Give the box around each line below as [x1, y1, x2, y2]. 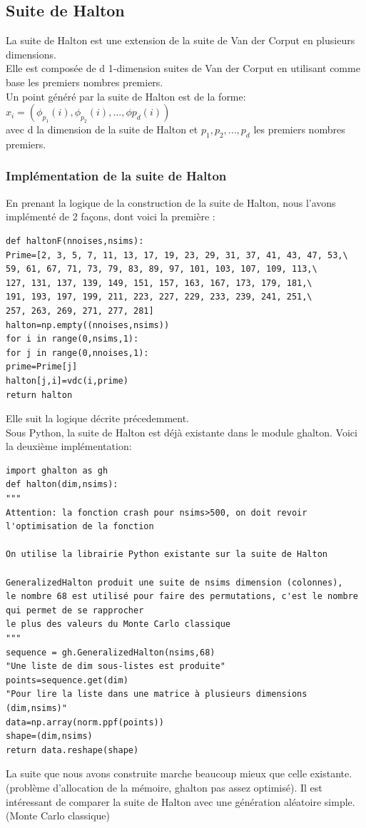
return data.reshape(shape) [6, 745, 139, 755]
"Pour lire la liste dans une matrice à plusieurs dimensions [6, 689, 307, 700]
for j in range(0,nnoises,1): [6, 347, 149, 358]
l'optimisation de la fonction [6, 521, 154, 532]
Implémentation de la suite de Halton [6, 167, 227, 185]
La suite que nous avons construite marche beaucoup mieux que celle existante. [6, 766, 352, 781]
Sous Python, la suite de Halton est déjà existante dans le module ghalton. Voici [6, 424, 357, 439]
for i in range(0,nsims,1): [6, 334, 139, 344]
